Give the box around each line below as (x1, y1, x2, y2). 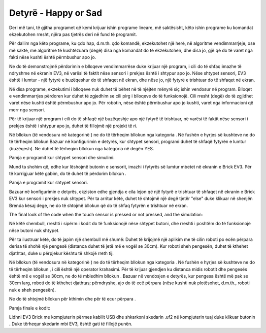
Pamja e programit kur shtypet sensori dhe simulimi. (9, 155, 115, 161)
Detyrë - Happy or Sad (9, 7, 102, 18)
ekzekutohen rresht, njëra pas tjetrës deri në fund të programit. (9, 31, 137, 37)
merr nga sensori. (9, 106, 45, 113)
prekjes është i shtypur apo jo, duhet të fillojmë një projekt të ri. (9, 123, 137, 129)
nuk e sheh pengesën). (9, 287, 56, 293)
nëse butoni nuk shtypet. (9, 227, 60, 233)
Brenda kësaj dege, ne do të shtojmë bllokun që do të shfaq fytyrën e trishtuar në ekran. (9, 202, 188, 208)
